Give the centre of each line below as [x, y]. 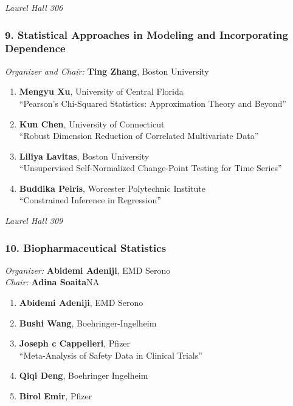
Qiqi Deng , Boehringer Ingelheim [84, 375]
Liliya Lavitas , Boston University [84, 156]
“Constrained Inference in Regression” [90, 200]
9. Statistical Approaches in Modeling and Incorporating [146, 34]
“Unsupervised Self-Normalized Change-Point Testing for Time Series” [150, 168]
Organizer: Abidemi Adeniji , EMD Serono [88, 270]
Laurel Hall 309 [34, 221]
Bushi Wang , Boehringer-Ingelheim [88, 323]
